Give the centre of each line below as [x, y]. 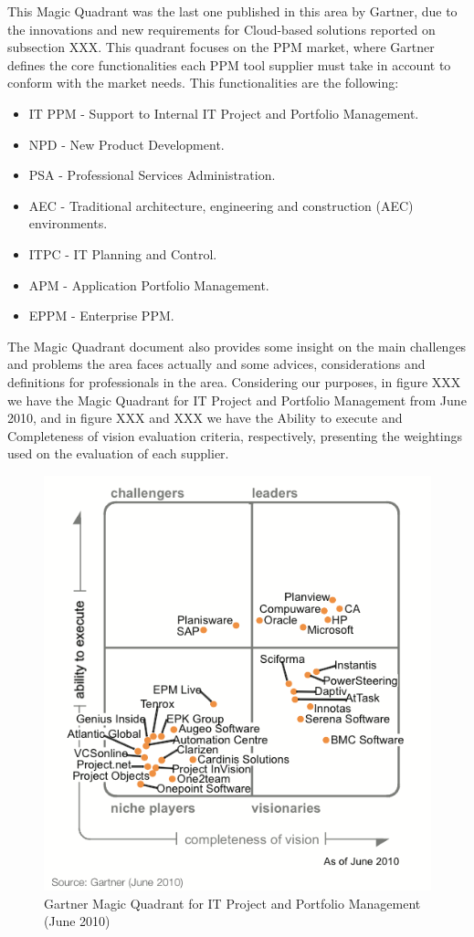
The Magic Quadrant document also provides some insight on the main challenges [237, 346]
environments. [68, 223]
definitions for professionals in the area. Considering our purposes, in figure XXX [234, 381]
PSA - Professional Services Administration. [152, 175]
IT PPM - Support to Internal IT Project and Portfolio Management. [224, 113]
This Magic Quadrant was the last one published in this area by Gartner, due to [232, 11]
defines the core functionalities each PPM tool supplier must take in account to [229, 64]
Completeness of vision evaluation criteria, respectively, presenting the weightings [235, 435]
